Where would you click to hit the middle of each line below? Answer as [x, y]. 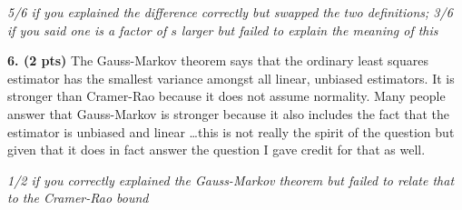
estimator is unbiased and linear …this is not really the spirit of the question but [231, 131]
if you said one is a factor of [87, 30]
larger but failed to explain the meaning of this [310, 30]
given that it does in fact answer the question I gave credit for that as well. [216, 150]
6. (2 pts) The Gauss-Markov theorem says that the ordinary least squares [218, 60]
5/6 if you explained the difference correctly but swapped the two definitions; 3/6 [230, 12]
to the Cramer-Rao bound [78, 198]
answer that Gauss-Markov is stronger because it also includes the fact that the [228, 113]
